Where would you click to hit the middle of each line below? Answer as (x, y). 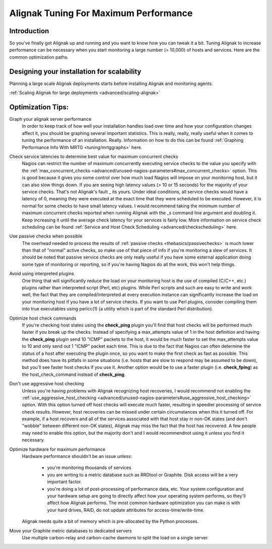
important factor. (64, 482)
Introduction (29, 31)
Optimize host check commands (43, 318)
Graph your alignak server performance (50, 119)
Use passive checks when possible (46, 236)
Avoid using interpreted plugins (42, 274)
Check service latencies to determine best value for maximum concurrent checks (94, 156)
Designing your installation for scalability (75, 71)
